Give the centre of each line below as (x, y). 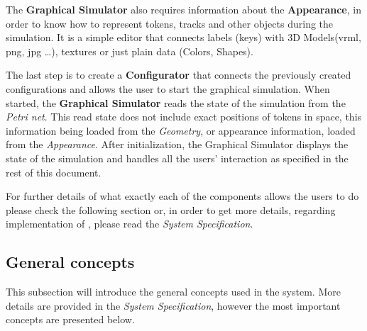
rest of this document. (54, 172)
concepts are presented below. (70, 319)
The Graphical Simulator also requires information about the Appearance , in (183, 9)
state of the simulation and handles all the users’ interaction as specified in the (177, 158)
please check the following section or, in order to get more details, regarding (171, 209)
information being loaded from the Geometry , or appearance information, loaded (181, 130)
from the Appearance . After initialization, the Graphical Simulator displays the (177, 144)
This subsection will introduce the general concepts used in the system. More (173, 292)
